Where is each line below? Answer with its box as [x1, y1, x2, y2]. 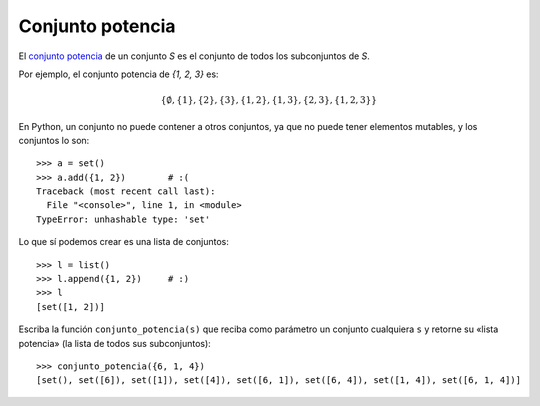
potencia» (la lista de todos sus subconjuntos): [18, 337, 212, 349]
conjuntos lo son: [18, 134, 90, 146]
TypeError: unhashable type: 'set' [36, 213, 211, 225]
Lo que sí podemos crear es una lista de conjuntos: [18, 236, 229, 248]
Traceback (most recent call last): [36, 186, 216, 197]
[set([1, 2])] [36, 301, 105, 312]
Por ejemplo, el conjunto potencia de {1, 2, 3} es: [18, 68, 219, 80]
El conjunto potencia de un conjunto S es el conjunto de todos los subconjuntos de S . [18, 50, 370, 62]
